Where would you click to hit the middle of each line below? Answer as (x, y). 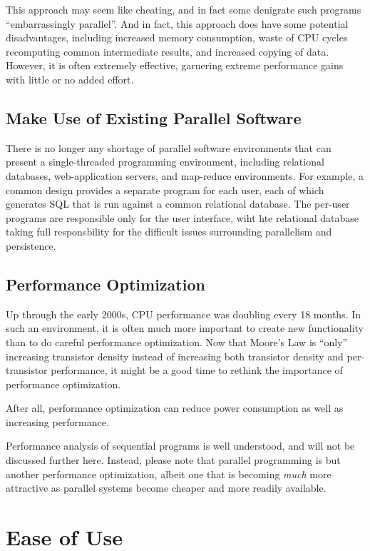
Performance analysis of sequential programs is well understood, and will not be (180, 446)
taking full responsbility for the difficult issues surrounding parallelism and (169, 232)
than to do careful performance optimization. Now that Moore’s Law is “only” (177, 342)
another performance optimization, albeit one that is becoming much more (169, 474)
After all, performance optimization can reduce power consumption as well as (175, 408)
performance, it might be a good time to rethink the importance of (197, 370)
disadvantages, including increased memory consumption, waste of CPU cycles (177, 37)
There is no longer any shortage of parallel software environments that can (169, 147)
